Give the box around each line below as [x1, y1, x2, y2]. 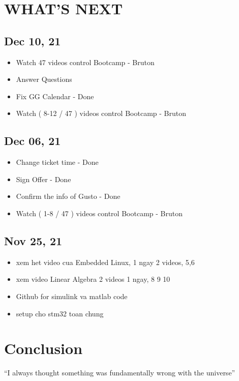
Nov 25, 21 [4, 232, 63, 248]
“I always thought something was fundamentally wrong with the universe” [4, 367, 235, 378]
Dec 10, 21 [4, 33, 61, 48]
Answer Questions [16, 74, 72, 84]
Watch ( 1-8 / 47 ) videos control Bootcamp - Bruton [16, 208, 183, 218]
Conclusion [4, 338, 83, 359]
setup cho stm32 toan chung [16, 308, 104, 318]
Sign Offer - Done [16, 173, 71, 184]
